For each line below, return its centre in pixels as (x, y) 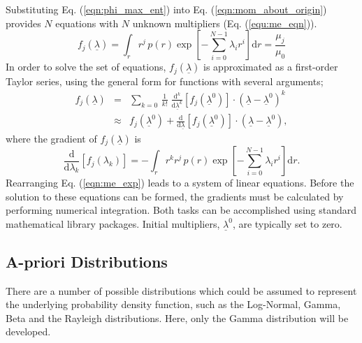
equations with (87, 23)
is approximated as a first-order (271, 67)
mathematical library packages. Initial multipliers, (113, 223)
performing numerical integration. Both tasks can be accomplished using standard (181, 210)
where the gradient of (51, 138)
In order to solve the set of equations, (86, 67)
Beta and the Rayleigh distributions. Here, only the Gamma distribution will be (177, 318)
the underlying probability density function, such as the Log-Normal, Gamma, (173, 304)
